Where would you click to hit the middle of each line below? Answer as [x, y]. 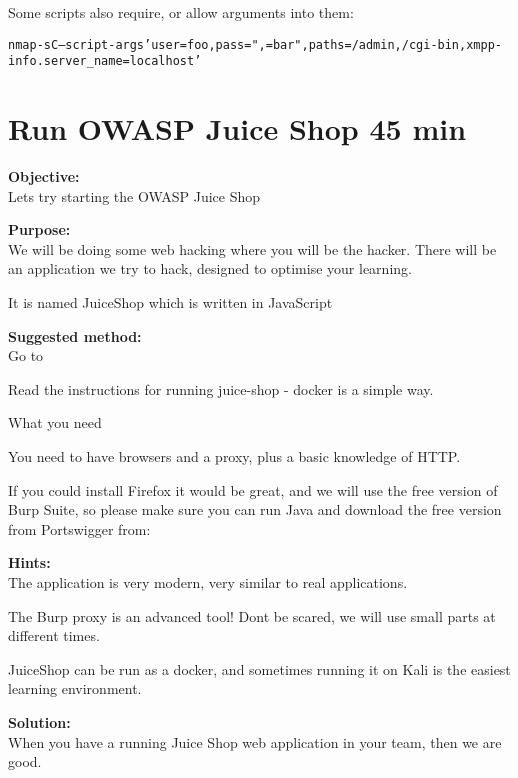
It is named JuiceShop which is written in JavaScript [170, 302]
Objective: [44, 176]
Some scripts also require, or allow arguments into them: [181, 12]
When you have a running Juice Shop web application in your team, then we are [255, 741]
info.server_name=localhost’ [105, 61]
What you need [55, 422]
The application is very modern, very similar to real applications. [208, 581]
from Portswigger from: [79, 528]
